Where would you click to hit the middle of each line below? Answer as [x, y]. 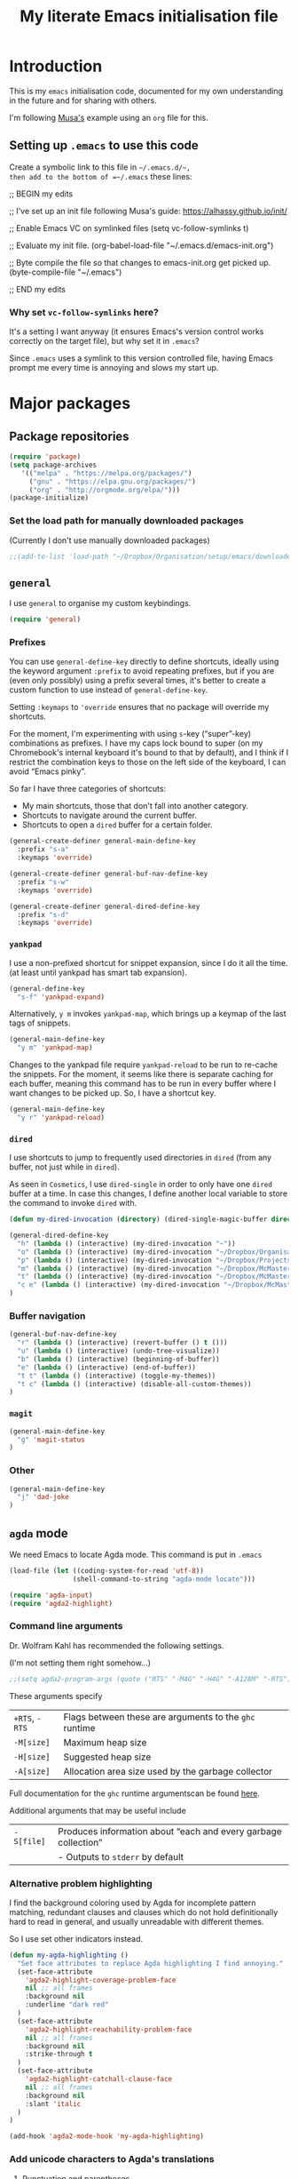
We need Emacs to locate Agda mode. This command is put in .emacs [136, 1554]
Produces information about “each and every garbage [169, 1831]
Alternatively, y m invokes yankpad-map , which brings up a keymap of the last [148, 1014]
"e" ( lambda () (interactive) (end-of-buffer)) [107, 1367]
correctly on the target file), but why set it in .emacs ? [104, 341]
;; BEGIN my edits [41, 194]
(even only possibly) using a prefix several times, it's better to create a [137, 681]
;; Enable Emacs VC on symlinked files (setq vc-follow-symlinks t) [129, 227]
